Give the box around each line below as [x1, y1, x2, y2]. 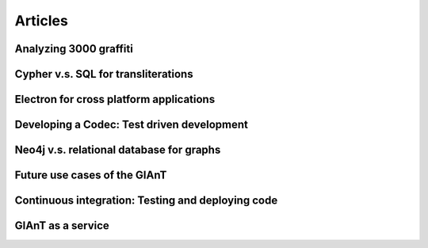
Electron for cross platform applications [14, 93, 216, 106]
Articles [14, 12, 69, 29]
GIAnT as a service [14, 219, 110, 233]
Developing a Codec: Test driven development [14, 118, 249, 132]
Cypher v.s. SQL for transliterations [14, 67, 193, 81]
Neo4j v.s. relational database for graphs [14, 143, 221, 157]
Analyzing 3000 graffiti [14, 42, 134, 55]
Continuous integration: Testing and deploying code [14, 194, 278, 208]
